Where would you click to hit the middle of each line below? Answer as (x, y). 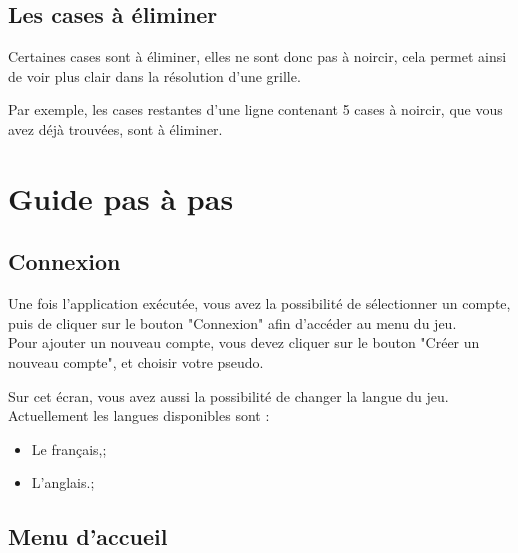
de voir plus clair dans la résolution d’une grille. (154, 75)
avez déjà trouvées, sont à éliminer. (115, 128)
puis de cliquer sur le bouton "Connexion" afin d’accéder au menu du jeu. (232, 322)
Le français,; (69, 448)
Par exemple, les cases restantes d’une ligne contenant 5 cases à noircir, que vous (255, 109)
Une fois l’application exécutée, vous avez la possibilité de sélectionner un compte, (259, 303)
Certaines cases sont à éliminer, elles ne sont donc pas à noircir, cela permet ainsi (257, 56)
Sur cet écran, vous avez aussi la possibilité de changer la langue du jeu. (228, 395)
